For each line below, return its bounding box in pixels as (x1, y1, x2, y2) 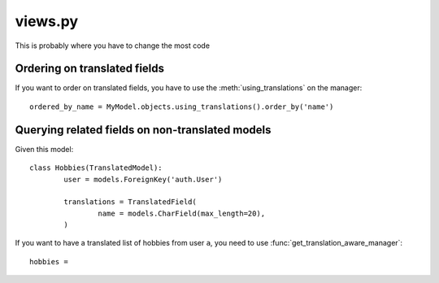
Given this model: (15, 144, 74, 154)
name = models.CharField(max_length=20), (98, 208, 266, 218)
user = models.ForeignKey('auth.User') (63, 175, 223, 184)
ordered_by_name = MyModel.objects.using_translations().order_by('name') (29, 102, 334, 111)
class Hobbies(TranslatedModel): (29, 163, 163, 172)
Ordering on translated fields (15, 62, 165, 76)
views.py (15, 12, 79, 30)
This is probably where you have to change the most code (15, 41, 211, 50)
